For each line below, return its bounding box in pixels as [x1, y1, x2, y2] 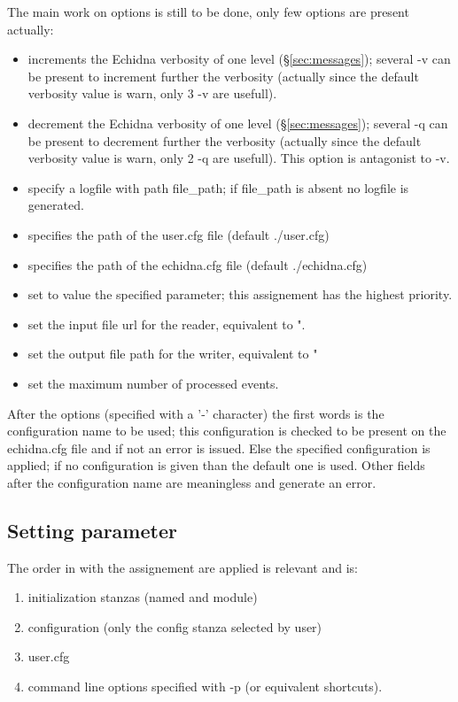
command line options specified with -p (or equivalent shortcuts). [27, 677, 383, 696]
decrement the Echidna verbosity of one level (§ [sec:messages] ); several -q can [27, 113, 448, 132]
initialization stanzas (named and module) [27, 588, 258, 606]
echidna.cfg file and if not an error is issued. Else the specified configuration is [7, 438, 431, 457]
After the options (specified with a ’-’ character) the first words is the [7, 404, 384, 422]
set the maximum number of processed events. [27, 374, 279, 392]
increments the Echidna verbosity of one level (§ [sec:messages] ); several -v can [27, 50, 451, 68]
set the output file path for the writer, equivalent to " [27, 344, 318, 363]
